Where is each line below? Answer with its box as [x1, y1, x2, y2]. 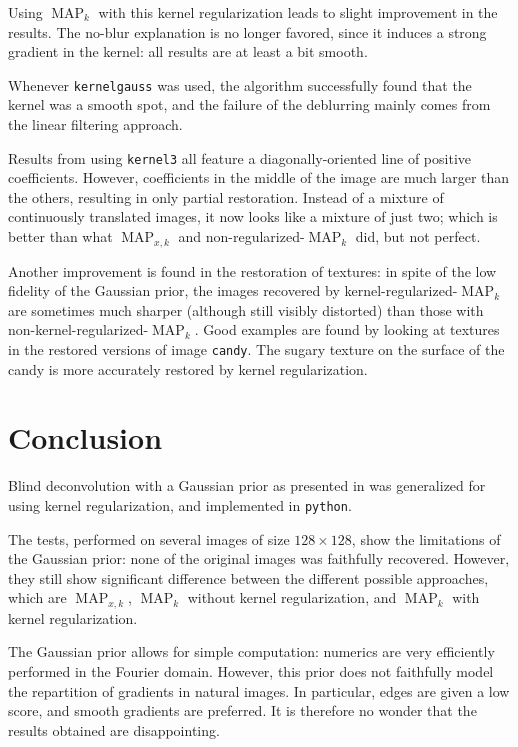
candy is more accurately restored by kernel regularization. [8, 358, 368, 379]
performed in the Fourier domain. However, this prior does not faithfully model [8, 660, 494, 681]
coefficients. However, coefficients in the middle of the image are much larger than [8, 167, 510, 188]
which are [8, 587, 67, 608]
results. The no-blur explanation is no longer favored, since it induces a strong [8, 21, 487, 42]
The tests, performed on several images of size [8, 528, 290, 549]
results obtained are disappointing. [8, 719, 220, 740]
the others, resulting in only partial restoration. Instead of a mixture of [8, 186, 444, 207]
